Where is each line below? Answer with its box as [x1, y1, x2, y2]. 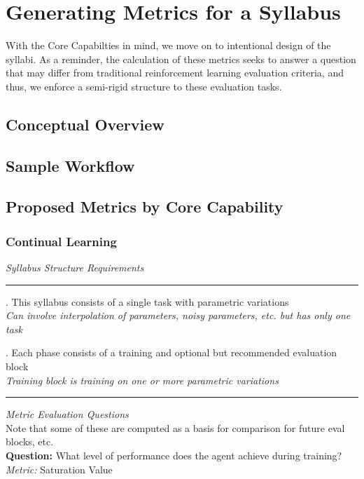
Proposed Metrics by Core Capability [6, 196, 283, 217]
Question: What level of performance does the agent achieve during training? [6, 448, 342, 462]
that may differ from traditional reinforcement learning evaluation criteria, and [6, 65, 344, 80]
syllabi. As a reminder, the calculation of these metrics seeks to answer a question [6, 51, 356, 66]
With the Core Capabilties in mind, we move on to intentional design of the [6, 38, 331, 53]
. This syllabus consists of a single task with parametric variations [6, 294, 289, 309]
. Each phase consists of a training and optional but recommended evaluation [6, 345, 337, 360]
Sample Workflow [6, 154, 135, 176]
